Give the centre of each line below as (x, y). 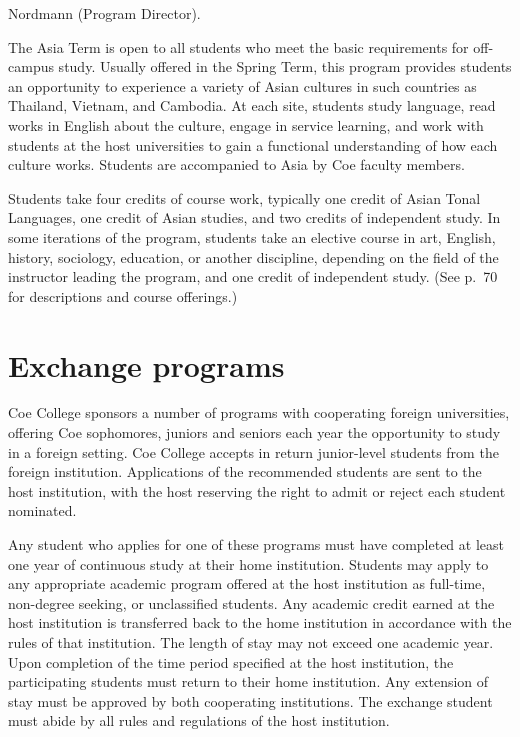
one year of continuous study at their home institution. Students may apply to (248, 563)
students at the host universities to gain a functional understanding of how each (253, 144)
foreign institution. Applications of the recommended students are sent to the (245, 471)
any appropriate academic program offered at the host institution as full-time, (247, 583)
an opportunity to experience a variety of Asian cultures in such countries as (242, 85)
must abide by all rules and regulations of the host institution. (199, 720)
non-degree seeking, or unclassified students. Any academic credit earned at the (251, 602)
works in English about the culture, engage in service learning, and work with (246, 124)
